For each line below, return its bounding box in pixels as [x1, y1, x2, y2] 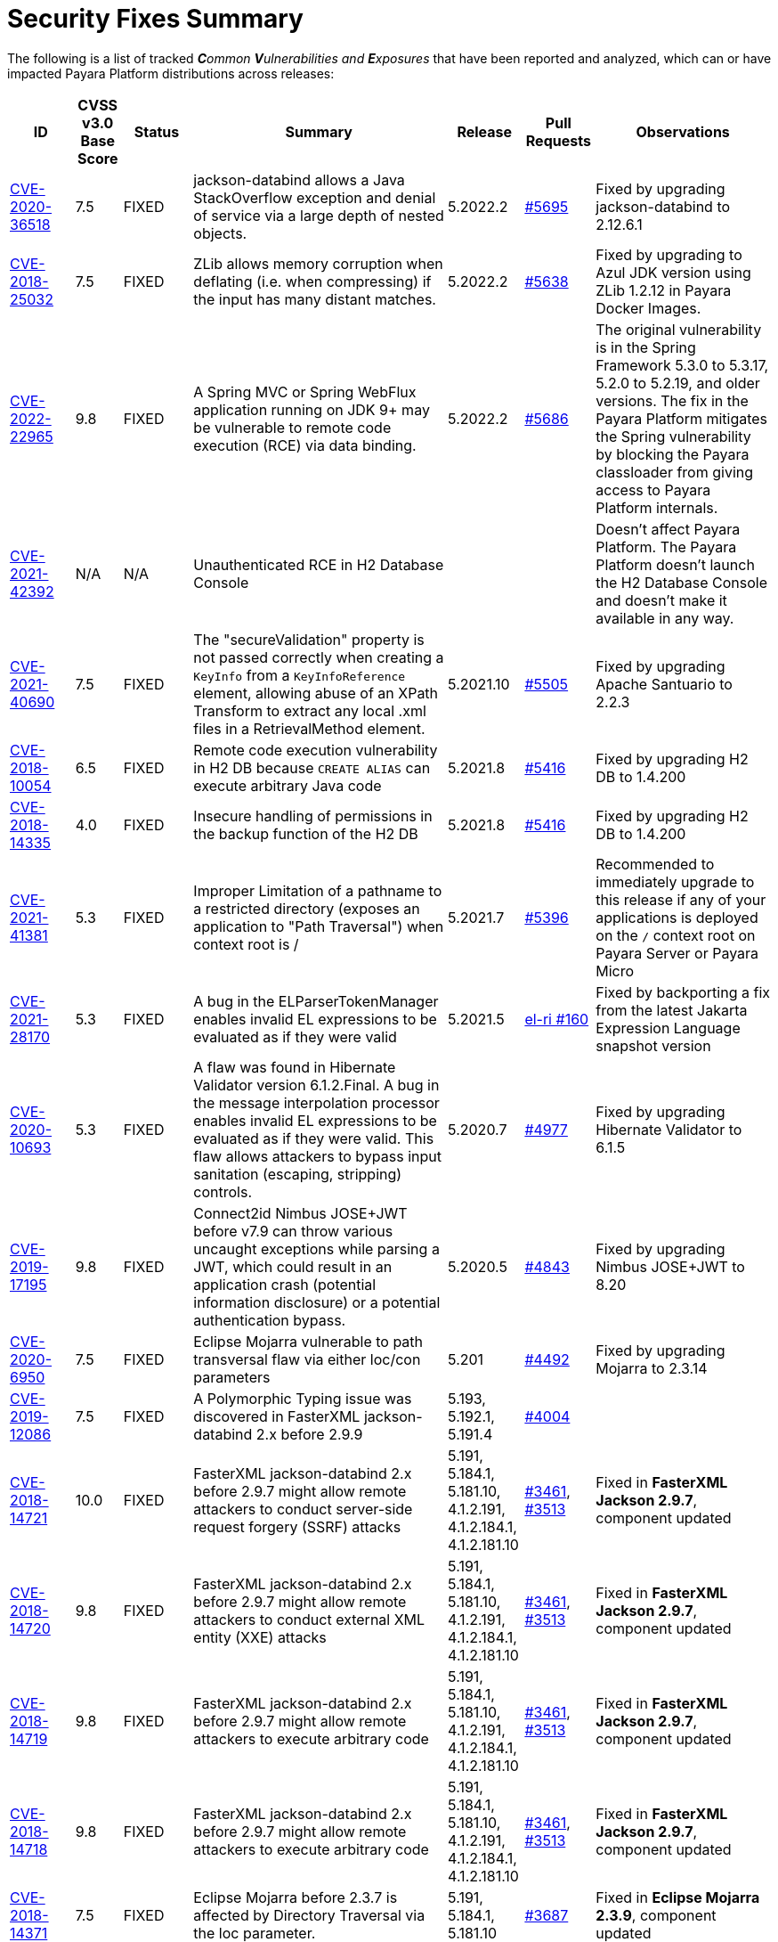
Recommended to [596, 854, 715, 873]
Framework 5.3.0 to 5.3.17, [596, 355, 769, 374]
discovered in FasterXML [193, 1407, 361, 1425]
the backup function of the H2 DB [193, 824, 418, 843]
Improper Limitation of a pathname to [193, 881, 442, 900]
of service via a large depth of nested [193, 206, 444, 224]
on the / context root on [596, 926, 756, 944]
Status [134, 122, 180, 141]
